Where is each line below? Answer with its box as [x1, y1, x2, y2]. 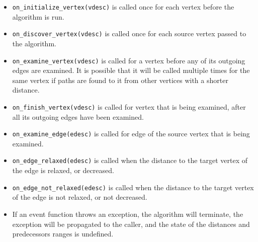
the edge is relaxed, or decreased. [12, 165, 114, 176]
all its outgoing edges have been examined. [12, 111, 144, 122]
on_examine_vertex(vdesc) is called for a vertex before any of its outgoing [12, 55, 245, 65]
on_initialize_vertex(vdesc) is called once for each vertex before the [12, 2, 234, 12]
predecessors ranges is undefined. [12, 228, 114, 239]
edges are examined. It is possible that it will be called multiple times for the [12, 65, 250, 75]
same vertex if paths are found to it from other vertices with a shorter [12, 74, 228, 85]
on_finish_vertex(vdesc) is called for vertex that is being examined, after [12, 101, 246, 112]
